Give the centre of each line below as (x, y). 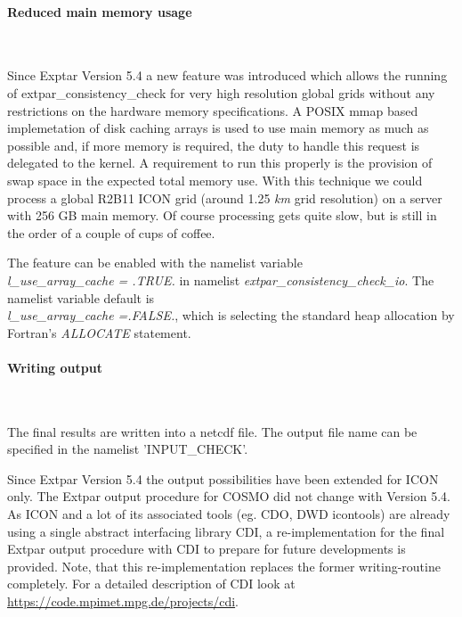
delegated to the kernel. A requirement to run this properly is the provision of (220, 163)
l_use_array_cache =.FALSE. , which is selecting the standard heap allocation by (231, 315)
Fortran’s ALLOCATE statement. (99, 332)
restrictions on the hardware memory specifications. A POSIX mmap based (213, 110)
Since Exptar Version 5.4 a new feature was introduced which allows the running (227, 75)
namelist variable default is (81, 297)
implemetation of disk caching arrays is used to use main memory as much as (218, 128)
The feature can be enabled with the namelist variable (155, 263)
